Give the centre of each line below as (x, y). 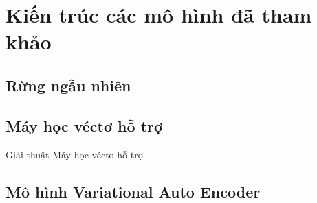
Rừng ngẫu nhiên (68, 85)
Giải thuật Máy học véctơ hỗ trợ (74, 154)
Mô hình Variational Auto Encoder (133, 191)
